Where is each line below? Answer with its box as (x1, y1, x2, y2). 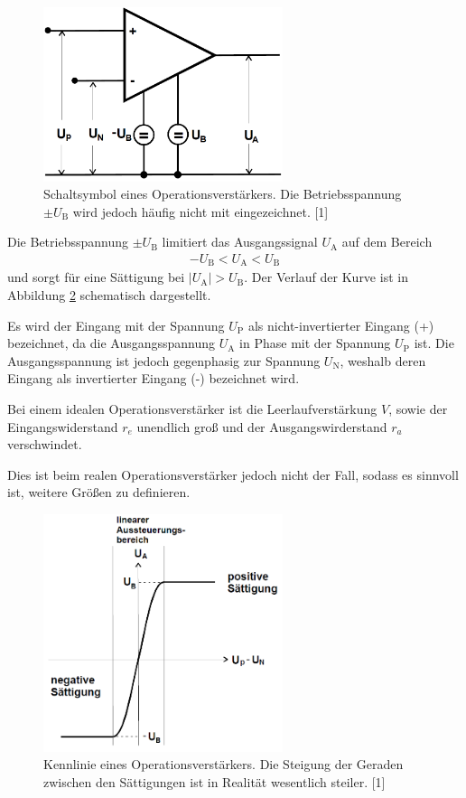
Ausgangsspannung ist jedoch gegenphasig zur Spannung (7, 351, 321, 370)
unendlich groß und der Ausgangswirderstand (136, 417, 387, 436)
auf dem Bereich (341, 232, 433, 251)
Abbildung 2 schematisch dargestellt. (7, 286, 211, 305)
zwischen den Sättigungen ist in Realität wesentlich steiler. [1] (43, 773, 386, 792)
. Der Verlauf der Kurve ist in (244, 268, 408, 286)
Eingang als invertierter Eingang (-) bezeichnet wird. (7, 369, 300, 388)
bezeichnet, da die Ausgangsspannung (7, 333, 216, 352)
